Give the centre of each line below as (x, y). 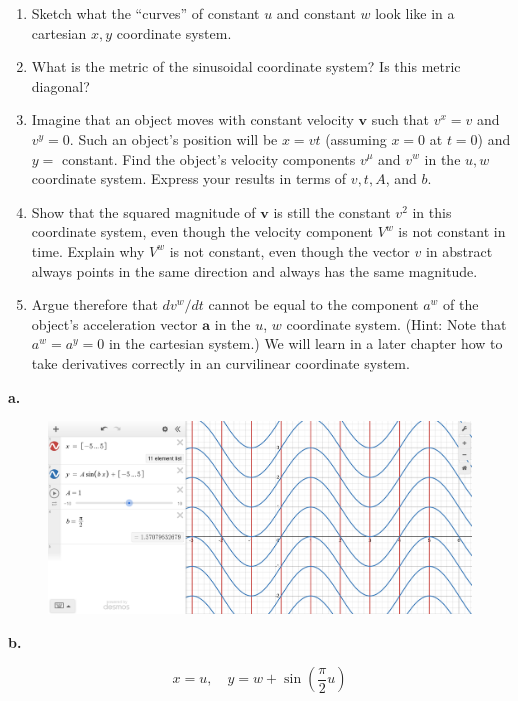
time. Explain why (88, 250)
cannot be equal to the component (313, 304)
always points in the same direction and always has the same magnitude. (254, 270)
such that (400, 119)
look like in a (415, 13)
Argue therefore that (94, 304)
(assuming (356, 138)
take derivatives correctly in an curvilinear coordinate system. (220, 362)
